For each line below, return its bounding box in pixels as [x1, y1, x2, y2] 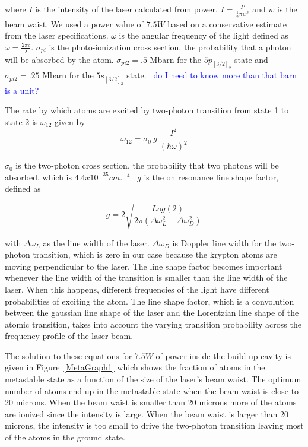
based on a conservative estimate [167, 17, 287, 30]
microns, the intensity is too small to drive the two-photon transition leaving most [5, 419, 304, 432]
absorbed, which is [5, 170, 72, 183]
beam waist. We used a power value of [5, 17, 144, 30]
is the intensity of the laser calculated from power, [35, 3, 218, 15]
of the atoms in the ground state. [5, 431, 125, 443]
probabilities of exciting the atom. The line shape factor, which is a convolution [5, 294, 294, 307]
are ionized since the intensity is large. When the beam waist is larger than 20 [5, 407, 289, 420]
